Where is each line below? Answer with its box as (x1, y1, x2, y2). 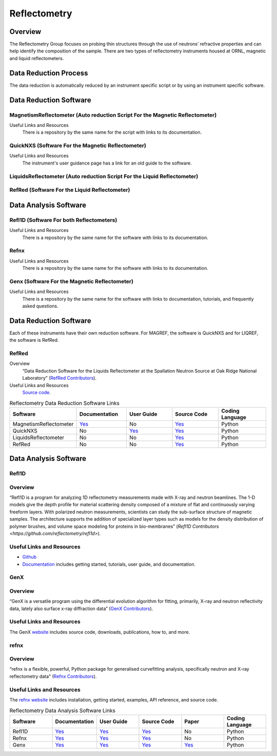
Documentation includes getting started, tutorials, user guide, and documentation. (22, 561, 196, 567)
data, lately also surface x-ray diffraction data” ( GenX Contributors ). (9, 605, 153, 612)
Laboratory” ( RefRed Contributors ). (22, 375, 97, 381)
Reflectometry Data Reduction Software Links (9, 399, 120, 407)
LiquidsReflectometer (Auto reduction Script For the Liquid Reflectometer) (9, 173, 199, 180)
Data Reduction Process (9, 68, 88, 77)
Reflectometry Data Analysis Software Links (9, 707, 115, 714)
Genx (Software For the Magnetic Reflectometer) (9, 278, 133, 285)
